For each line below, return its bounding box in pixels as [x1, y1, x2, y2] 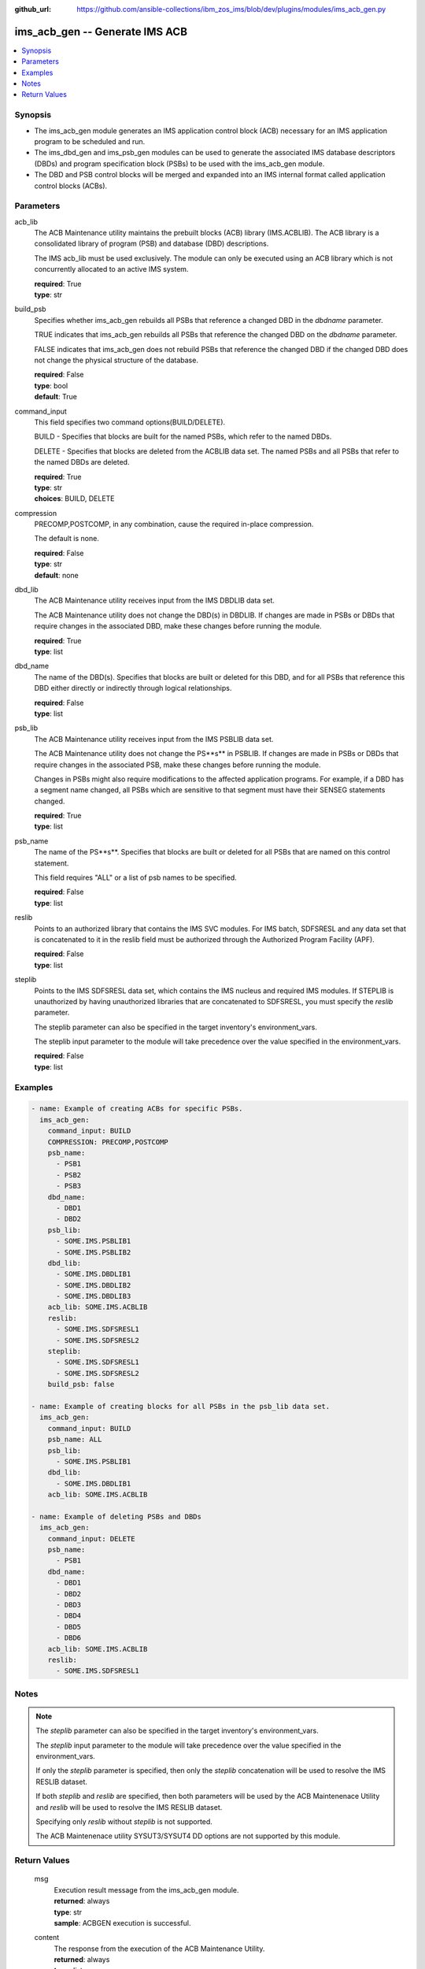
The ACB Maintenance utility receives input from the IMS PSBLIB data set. [34, 734, 274, 743]
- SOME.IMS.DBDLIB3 [56, 1292, 131, 1301]
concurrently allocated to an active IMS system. [34, 265, 189, 274]
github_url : [14, 5, 51, 13]
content [34, 1933, 60, 1942]
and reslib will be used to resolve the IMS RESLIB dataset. [35, 1802, 223, 1811]
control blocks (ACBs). [34, 181, 108, 191]
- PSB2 [56, 1170, 82, 1179]
